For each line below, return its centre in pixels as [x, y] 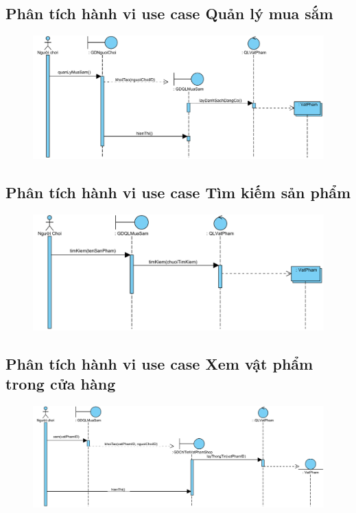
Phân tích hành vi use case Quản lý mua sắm [169, 13]
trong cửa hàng [61, 384]
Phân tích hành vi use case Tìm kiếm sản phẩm [178, 192]
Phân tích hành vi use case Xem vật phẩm [159, 364]
